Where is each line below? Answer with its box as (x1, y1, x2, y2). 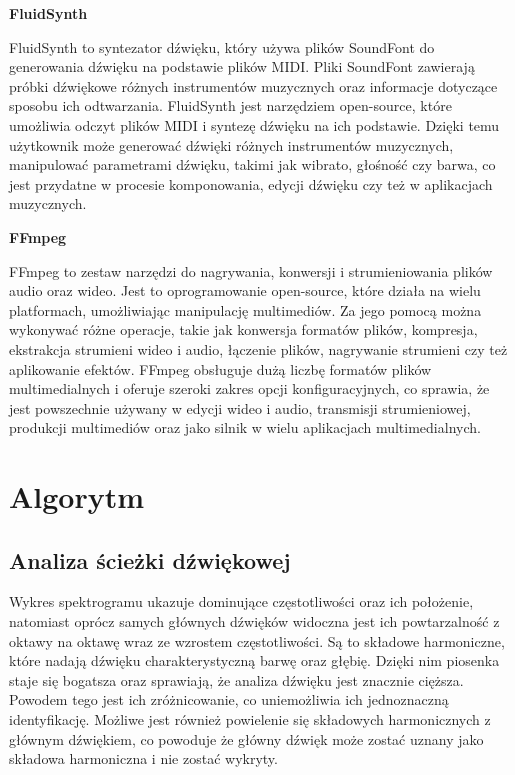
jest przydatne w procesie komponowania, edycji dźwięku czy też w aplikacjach (9, 173, 493, 194)
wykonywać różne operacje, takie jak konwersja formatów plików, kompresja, (9, 319, 478, 340)
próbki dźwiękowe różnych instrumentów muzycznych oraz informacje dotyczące (9, 75, 498, 96)
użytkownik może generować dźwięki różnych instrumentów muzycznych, (9, 134, 454, 155)
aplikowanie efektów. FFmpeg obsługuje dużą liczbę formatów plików (9, 358, 432, 379)
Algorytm (9, 476, 145, 517)
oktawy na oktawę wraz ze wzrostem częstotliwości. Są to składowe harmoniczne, (9, 630, 505, 651)
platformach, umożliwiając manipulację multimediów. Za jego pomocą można (9, 299, 482, 320)
